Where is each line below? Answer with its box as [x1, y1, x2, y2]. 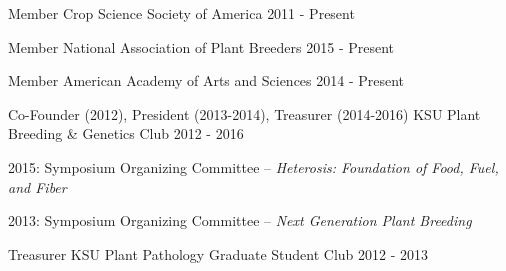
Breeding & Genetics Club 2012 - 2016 [8, 123, 244, 144]
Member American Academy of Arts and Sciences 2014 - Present [8, 70, 405, 91]
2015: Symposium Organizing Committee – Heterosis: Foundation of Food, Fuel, [8, 156, 499, 177]
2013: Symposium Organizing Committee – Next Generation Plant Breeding [8, 210, 472, 231]
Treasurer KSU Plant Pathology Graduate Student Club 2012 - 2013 [8, 243, 429, 264]
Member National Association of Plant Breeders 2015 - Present [8, 36, 395, 57]
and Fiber [8, 176, 67, 197]
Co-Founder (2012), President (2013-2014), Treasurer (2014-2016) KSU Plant [8, 103, 481, 124]
